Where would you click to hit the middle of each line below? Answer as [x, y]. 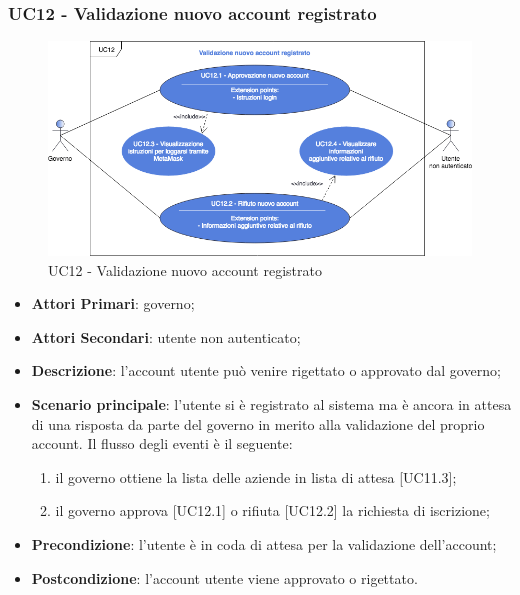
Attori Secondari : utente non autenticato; [166, 336]
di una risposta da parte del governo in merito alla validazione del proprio [258, 423]
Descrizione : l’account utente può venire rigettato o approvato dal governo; [266, 370]
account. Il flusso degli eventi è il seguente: [162, 443]
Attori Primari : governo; [113, 303]
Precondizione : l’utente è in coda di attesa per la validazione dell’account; [264, 544]
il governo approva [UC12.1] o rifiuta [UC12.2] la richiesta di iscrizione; [272, 510]
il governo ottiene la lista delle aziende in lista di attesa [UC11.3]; [256, 476]
